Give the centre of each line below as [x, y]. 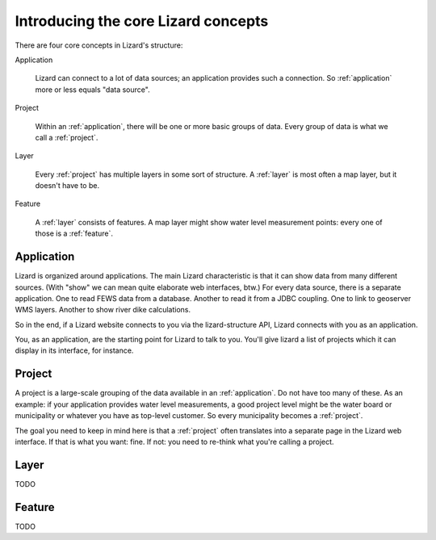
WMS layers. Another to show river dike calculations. [103, 310]
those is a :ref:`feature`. [74, 233]
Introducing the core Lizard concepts [142, 21]
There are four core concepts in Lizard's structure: [99, 45]
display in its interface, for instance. [74, 350]
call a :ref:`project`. [67, 137]
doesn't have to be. [67, 186]
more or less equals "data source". [92, 90]
